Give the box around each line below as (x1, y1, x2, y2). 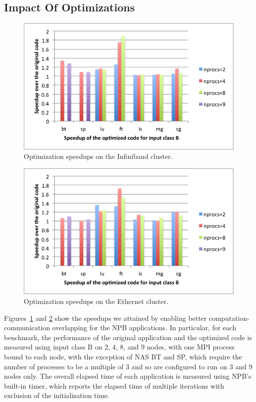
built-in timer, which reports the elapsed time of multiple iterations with (4, 380, 224, 391)
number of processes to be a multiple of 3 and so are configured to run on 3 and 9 (4, 361, 253, 371)
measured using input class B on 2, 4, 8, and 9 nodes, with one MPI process (4, 342, 235, 352)
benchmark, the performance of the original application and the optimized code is (4, 332, 252, 342)
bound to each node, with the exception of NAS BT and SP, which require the (4, 351, 242, 361)
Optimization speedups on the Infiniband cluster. (24, 151, 173, 161)
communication (4, 322, 50, 333)
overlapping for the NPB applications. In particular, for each (52, 322, 236, 333)
